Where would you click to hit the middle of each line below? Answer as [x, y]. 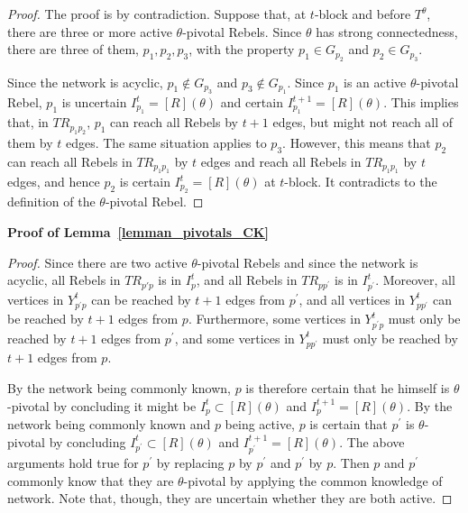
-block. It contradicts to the [361, 182]
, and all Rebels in [247, 280]
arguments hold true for [73, 462]
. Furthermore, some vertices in [274, 319]
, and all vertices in [352, 299]
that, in [28, 122]
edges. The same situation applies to [166, 142]
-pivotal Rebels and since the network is [307, 262]
